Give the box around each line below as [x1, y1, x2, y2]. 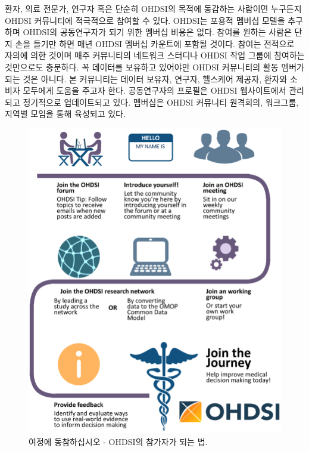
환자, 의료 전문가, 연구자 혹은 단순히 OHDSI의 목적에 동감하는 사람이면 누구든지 [5, 2, 302, 14]
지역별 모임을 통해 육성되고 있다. [5, 107, 126, 120]
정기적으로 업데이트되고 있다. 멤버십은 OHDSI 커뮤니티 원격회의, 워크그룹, [23, 95, 299, 108]
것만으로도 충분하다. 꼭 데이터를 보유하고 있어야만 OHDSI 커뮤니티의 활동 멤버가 [5, 60, 304, 73]
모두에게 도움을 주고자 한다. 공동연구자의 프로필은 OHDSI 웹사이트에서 [23, 84, 286, 97]
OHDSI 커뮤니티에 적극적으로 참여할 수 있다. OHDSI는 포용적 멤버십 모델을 [5, 14, 285, 26]
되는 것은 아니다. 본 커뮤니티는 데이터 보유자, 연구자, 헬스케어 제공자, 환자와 [5, 72, 288, 85]
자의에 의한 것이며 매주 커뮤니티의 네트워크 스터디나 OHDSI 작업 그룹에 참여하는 [5, 49, 305, 61]
